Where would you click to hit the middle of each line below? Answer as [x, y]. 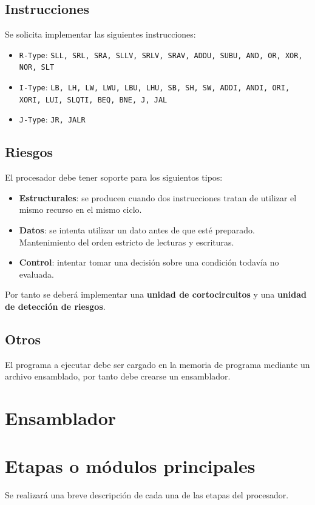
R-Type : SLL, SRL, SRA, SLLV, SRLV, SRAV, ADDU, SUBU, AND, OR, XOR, [161, 54]
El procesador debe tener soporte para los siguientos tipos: [114, 177]
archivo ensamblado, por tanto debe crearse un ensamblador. [118, 376]
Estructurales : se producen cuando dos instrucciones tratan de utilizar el [158, 197]
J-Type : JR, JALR [52, 119]
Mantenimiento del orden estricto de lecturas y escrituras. [127, 242]
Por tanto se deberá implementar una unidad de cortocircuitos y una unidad [156, 294]
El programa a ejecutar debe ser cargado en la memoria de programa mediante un [157, 364]
